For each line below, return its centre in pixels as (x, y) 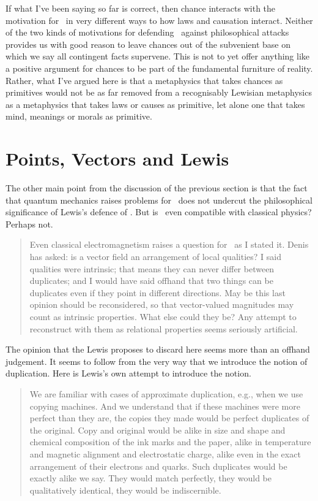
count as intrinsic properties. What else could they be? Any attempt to (163, 316)
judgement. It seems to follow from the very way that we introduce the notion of (157, 361)
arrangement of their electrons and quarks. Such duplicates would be (158, 466)
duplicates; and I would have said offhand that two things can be (151, 281)
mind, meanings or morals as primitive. (79, 116)
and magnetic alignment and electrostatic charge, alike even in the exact (165, 453)
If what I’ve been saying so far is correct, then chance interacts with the (141, 8)
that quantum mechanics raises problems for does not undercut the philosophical (159, 200)
